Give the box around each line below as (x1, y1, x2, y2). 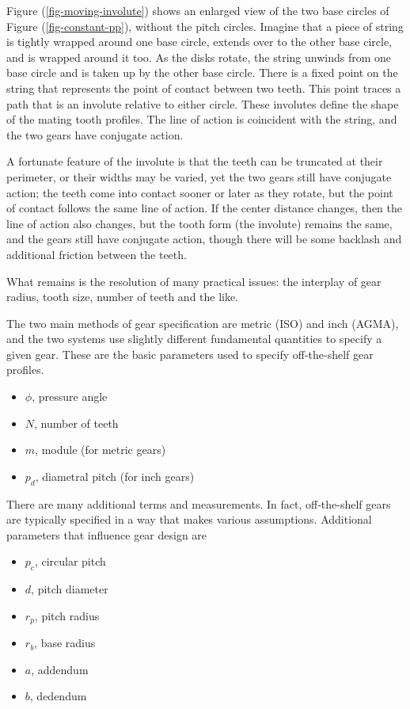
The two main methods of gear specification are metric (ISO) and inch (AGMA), (6, 314, 399, 331)
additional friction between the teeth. (6, 246, 187, 262)
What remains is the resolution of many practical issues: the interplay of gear (6, 273, 382, 289)
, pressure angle (32, 388, 108, 405)
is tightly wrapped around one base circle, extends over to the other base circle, (6, 33, 393, 50)
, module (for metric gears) (35, 441, 166, 458)
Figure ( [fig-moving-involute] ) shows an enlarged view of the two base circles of (6, 2, 389, 18)
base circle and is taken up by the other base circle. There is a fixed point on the (6, 64, 398, 81)
